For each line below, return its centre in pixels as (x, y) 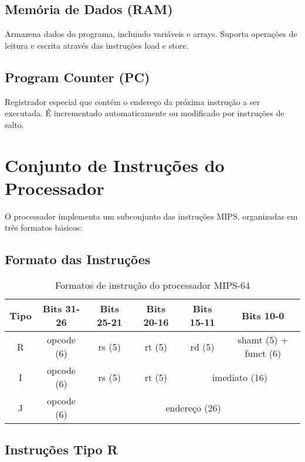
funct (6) (263, 353)
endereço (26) (193, 407)
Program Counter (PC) (77, 77)
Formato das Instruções (78, 259)
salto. (14, 124)
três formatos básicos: (44, 227)
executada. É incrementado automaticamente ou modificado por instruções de (145, 113)
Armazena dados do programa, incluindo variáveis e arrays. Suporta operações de (151, 34)
